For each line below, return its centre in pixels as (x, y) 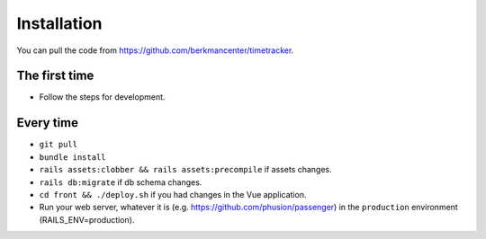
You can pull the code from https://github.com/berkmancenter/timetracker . (155, 50)
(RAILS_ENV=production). (87, 219)
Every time (48, 123)
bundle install (73, 157)
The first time (55, 76)
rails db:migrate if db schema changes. (121, 182)
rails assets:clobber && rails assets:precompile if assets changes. (185, 170)
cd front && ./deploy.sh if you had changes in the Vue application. (173, 194)
